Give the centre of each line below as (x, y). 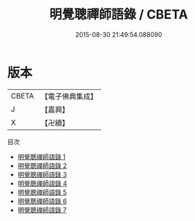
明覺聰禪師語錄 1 (41, 157)
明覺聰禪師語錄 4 (42, 183)
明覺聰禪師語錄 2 (42, 165)
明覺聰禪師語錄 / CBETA (119, 15)
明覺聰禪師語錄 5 (42, 192)
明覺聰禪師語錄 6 (42, 201)
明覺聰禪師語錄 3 (42, 174)
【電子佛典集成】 (69, 96)
